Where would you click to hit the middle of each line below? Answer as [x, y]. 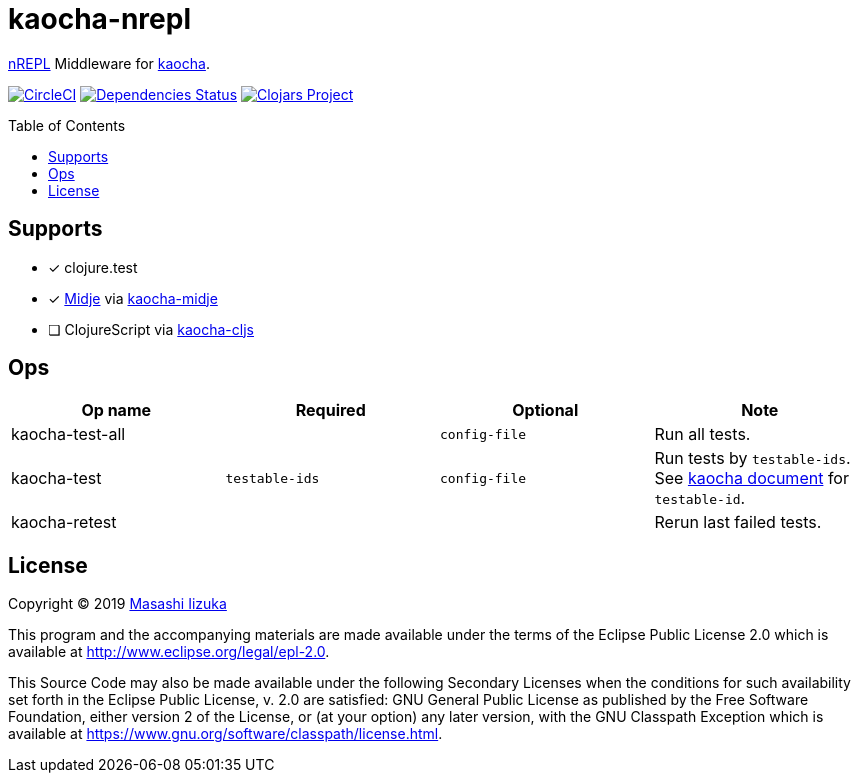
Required [330, 410]
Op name [116, 410]
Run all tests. [702, 434]
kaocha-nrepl [99, 19]
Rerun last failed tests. [738, 522]
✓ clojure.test [93, 267]
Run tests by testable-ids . [752, 458]
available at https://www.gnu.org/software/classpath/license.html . [225, 734]
